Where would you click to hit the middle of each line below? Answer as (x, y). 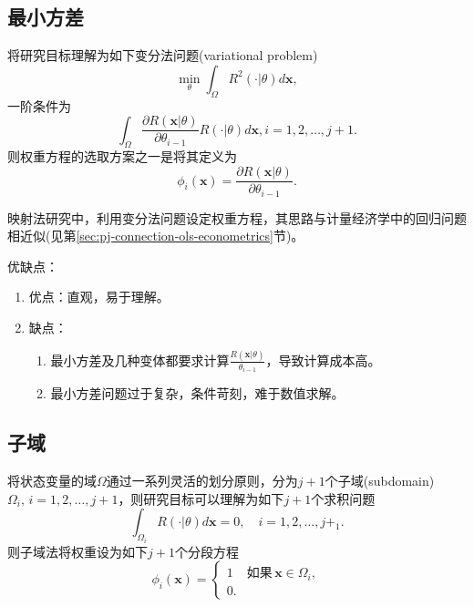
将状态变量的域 (52, 481)
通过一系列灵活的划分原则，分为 (202, 481)
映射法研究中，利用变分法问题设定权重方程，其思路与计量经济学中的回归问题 (237, 217)
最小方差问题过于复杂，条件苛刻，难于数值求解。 (197, 393)
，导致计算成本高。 (323, 360)
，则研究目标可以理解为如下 (201, 498)
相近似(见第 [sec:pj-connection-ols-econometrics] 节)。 (156, 236)
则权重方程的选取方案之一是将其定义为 (122, 156)
